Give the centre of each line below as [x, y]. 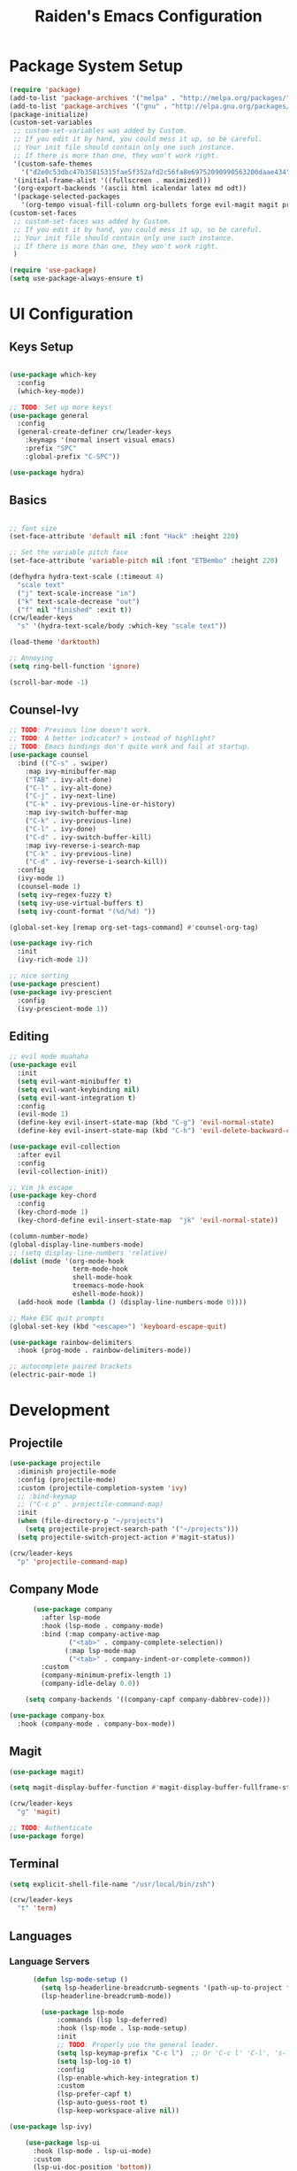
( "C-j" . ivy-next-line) [71, 796]
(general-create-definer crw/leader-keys [95, 432]
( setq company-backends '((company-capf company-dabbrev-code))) [148, 1700]
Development [60, 1410]
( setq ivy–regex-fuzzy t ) [65, 895]
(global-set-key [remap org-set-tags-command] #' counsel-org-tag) [134, 927]
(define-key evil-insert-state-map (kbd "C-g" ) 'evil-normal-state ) [146, 1123]
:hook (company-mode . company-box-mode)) [96, 1724]
